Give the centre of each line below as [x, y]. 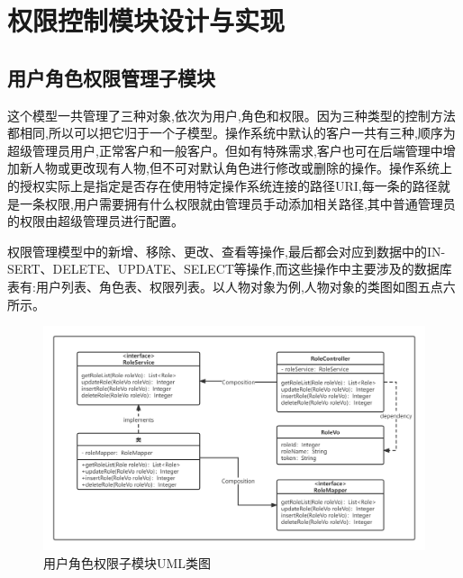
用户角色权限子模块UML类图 [127, 562]
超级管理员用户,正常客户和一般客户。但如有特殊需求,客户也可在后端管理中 [225, 150]
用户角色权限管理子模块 [111, 77]
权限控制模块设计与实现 [146, 20]
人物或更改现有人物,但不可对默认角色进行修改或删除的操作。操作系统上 [242, 168]
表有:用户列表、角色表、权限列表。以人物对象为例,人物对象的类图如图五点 [225, 286]
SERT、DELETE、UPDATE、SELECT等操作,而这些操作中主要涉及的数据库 [230, 269]
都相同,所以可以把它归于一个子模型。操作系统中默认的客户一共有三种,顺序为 [231, 133]
